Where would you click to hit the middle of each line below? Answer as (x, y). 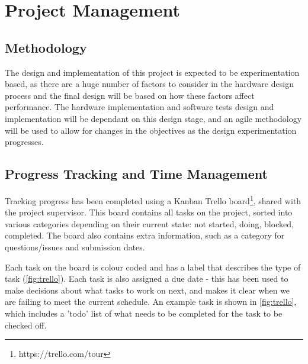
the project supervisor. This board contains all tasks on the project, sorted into (149, 212)
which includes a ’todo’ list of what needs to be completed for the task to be (144, 313)
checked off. (26, 325)
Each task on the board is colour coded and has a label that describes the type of (153, 267)
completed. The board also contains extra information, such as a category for (145, 235)
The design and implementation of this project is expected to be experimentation (152, 72)
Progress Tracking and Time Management (136, 174)
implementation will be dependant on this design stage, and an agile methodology (153, 118)
